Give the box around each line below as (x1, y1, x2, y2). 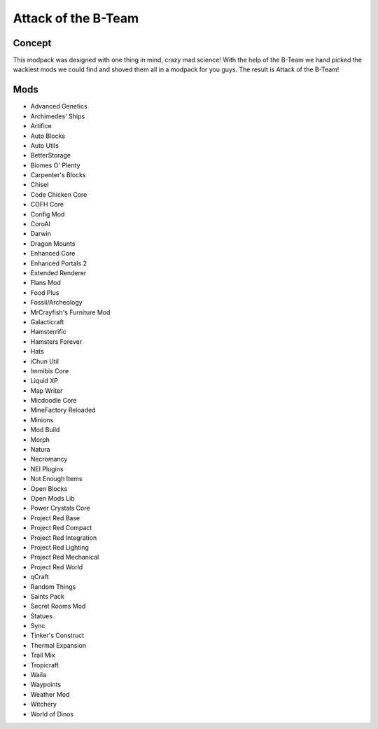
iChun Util (30, 357, 59, 366)
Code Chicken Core (30, 190, 87, 199)
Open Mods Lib (30, 494, 75, 502)
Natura (30, 445, 50, 454)
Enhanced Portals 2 (30, 259, 87, 268)
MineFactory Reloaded (30, 406, 96, 415)
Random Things (30, 582, 76, 591)
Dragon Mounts (30, 239, 76, 248)
